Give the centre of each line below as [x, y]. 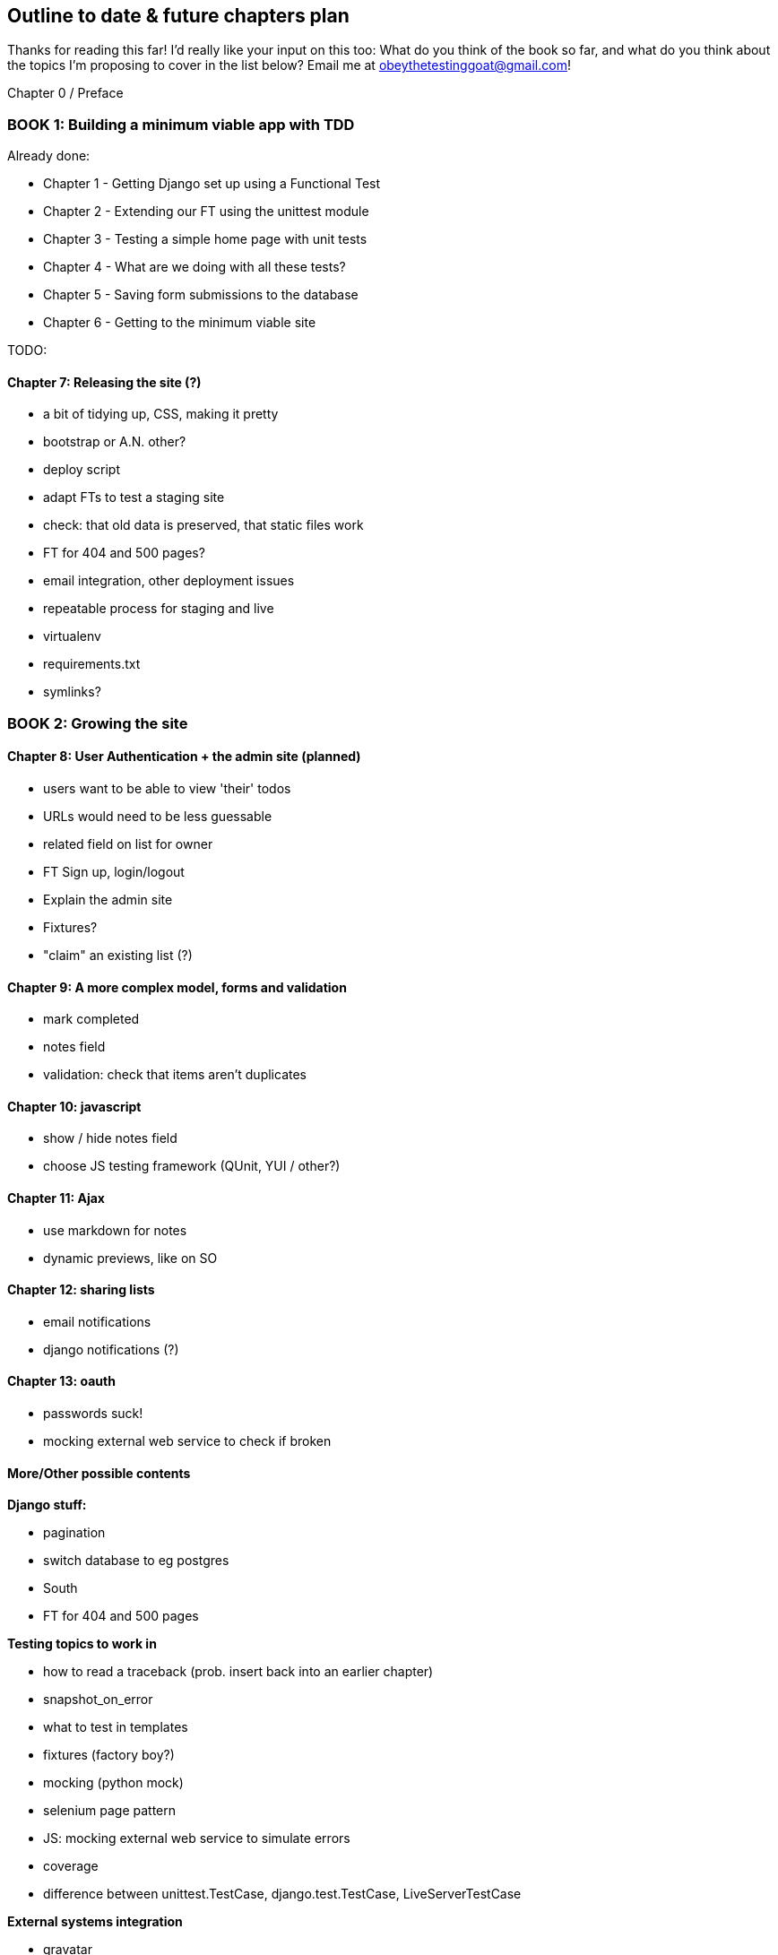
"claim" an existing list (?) [118, 955]
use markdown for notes [115, 1230]
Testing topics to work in [82, 1644]
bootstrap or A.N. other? [115, 442]
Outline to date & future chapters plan [178, 16]
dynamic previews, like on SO [130, 1258]
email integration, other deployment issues [169, 581]
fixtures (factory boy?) [109, 1755]
